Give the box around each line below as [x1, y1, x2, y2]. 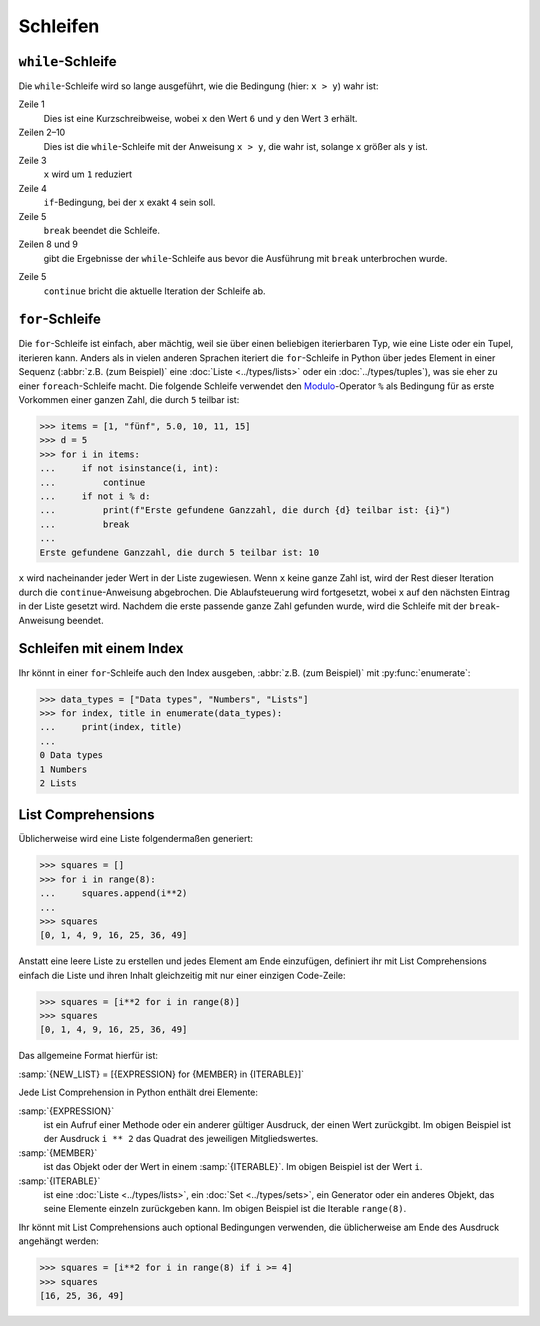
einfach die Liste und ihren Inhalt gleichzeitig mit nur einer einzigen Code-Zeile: [18, 969, 346, 981]
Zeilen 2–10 [18, 126, 66, 139]
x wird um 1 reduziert [43, 168, 133, 180]
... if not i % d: [39, 490, 151, 502]
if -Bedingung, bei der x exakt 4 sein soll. [43, 196, 216, 209]
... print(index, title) [39, 721, 183, 733]
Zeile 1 [18, 98, 45, 110]
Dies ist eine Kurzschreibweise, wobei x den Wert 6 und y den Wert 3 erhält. [43, 112, 358, 124]
